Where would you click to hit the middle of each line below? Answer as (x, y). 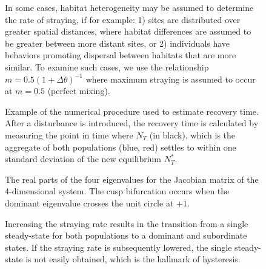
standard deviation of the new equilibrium (83, 159)
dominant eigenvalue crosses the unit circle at (89, 203)
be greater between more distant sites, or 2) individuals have (118, 43)
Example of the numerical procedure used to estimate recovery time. (132, 111)
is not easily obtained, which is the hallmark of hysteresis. (133, 259)
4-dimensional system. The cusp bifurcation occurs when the (117, 191)
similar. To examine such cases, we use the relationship (107, 66)
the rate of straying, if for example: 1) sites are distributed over (123, 19)
